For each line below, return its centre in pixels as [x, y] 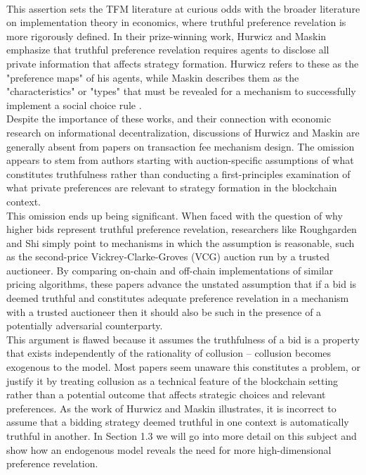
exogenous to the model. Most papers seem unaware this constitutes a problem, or [183, 367]
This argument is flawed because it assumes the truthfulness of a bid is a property [183, 339]
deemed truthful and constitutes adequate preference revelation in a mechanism [178, 298]
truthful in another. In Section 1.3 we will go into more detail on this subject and [182, 436]
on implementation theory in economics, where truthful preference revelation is [176, 22]
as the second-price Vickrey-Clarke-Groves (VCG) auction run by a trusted [168, 256]
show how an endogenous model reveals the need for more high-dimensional [169, 449]
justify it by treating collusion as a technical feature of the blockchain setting [172, 380]
